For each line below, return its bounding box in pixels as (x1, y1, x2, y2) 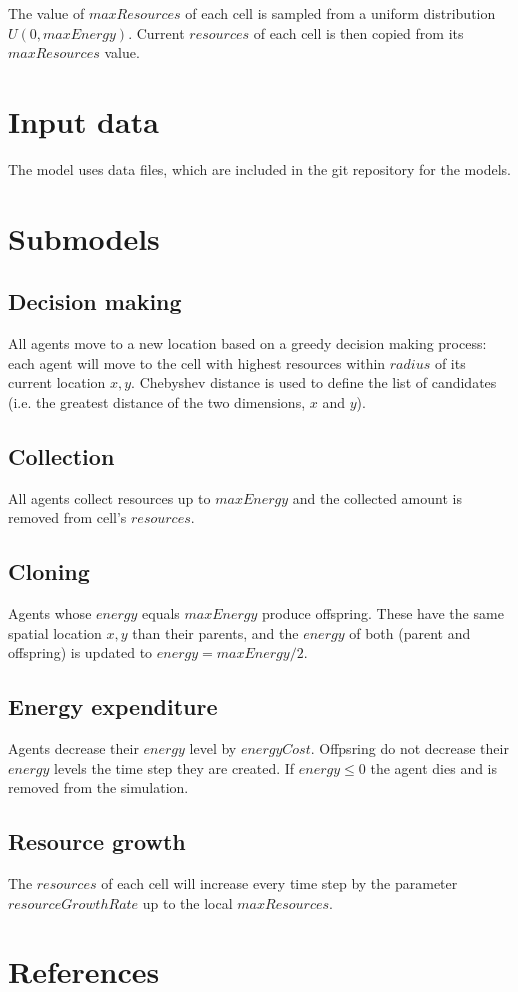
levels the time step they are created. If (54, 757, 295, 778)
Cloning (8, 556, 90, 587)
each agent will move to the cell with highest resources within (8, 352, 386, 373)
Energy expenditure (8, 691, 218, 722)
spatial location (8, 622, 102, 643)
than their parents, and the (132, 622, 299, 643)
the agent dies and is (370, 757, 498, 778)
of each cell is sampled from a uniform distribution (185, 3, 496, 23)
